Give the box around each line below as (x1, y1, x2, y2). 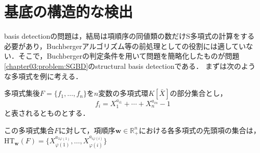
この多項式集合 (4, 124, 54, 135)
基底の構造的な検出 (4, 1, 133, 22)
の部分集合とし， (170, 88, 227, 98)
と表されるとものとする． (4, 107, 90, 118)
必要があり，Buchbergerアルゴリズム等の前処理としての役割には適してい (4, 40, 246, 51)
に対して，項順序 (59, 124, 115, 135)
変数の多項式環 (98, 88, 149, 98)
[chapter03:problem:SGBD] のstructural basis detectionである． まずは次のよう (4, 60, 255, 71)
